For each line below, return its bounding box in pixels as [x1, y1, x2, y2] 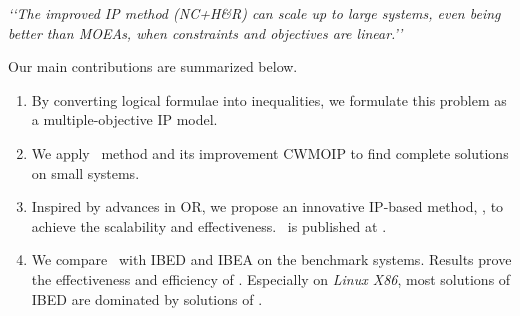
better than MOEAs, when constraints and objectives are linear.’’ [8, 22, 403, 43]
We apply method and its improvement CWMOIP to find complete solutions [31, 142, 509, 163]
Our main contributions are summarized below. [8, 56, 298, 77]
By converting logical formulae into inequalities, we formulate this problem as [31, 89, 507, 110]
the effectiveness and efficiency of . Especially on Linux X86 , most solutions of [31, 268, 511, 289]
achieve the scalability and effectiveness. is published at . [31, 215, 387, 236]
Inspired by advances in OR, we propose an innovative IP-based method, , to [31, 196, 504, 217]
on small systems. [31, 162, 140, 183]
